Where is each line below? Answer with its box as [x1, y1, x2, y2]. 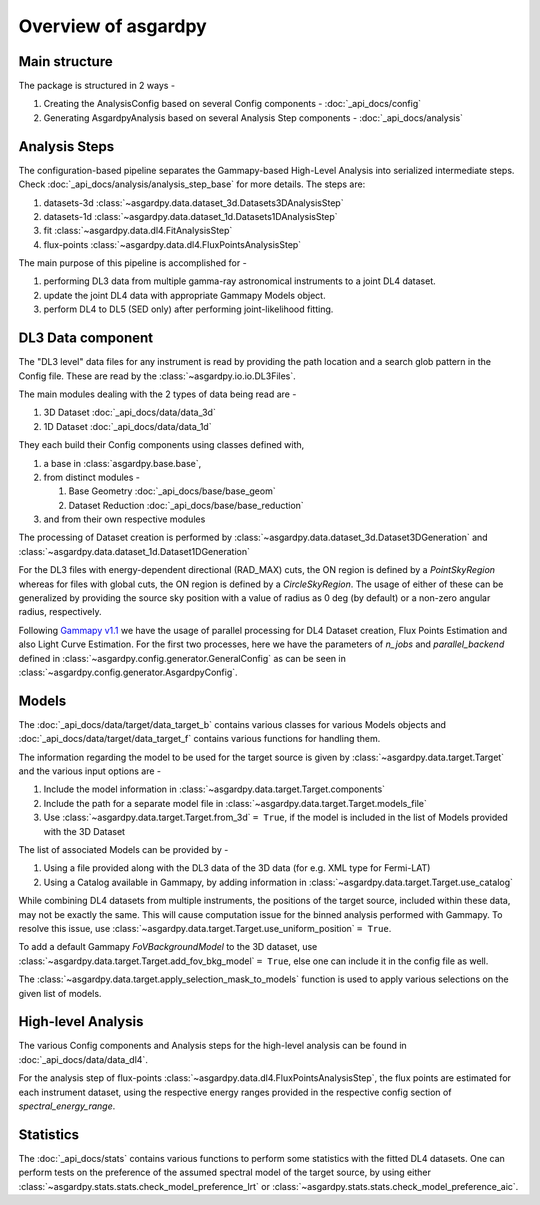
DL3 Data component [18, 330, 154, 347]
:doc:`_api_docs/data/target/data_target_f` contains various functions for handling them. [18, 733, 381, 745]
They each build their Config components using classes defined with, [18, 439, 305, 451]
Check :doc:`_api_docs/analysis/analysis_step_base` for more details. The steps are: [18, 178, 366, 190]
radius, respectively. [18, 606, 102, 618]
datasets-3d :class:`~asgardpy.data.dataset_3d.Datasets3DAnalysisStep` [43, 196, 344, 209]
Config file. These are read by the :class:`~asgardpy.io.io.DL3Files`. [18, 370, 297, 382]
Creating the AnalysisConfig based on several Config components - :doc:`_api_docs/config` [43, 98, 422, 110]
